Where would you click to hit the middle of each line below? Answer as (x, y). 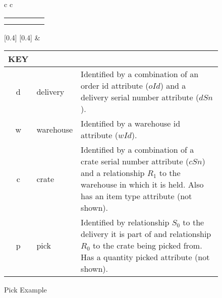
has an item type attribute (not (136, 196)
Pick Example (25, 290)
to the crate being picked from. (148, 246)
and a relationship (113, 173)
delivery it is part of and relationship (146, 234)
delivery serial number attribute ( (140, 97)
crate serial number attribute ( (135, 161)
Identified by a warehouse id (131, 124)
